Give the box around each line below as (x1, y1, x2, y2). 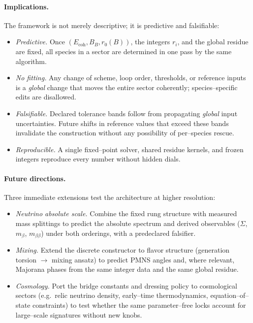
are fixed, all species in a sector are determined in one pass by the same (15, 46, 232, 56)
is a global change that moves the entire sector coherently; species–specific (15, 82, 238, 92)
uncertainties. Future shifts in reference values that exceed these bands (15, 118, 229, 128)
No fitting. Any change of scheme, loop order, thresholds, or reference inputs (15, 72, 246, 83)
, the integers (130, 36, 170, 47)
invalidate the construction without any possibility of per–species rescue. (15, 128, 234, 138)
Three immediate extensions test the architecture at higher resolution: (4, 192, 216, 202)
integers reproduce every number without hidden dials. (15, 154, 181, 164)
